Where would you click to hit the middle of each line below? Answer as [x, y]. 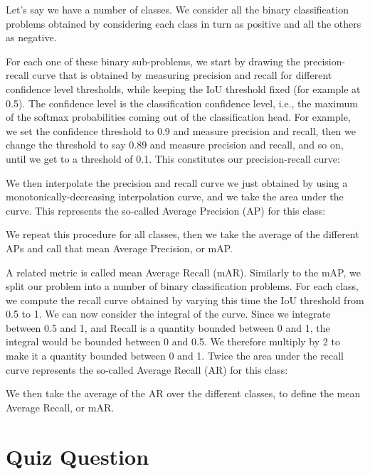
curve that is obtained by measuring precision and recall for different [182, 75]
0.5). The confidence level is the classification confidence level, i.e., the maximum [182, 103]
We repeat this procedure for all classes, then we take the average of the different [183, 234]
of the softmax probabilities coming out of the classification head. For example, [178, 117]
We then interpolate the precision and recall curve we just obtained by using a [177, 182]
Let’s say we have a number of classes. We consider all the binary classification [177, 9]
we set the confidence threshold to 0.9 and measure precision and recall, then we [181, 130]
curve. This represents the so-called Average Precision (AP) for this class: [166, 210]
